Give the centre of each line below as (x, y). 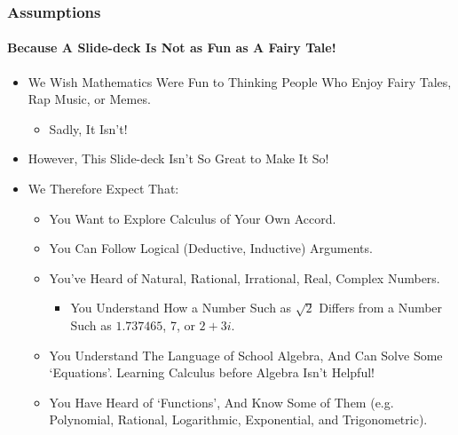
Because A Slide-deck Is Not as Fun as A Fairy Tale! (172, 47)
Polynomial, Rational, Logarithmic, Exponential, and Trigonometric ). (238, 419)
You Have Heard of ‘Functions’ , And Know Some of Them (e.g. (221, 402)
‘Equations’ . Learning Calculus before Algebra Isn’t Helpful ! (212, 372)
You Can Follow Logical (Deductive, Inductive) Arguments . (211, 248)
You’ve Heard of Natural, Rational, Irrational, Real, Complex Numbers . (245, 277)
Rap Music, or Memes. (89, 99)
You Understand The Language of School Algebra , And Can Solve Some (246, 355)
